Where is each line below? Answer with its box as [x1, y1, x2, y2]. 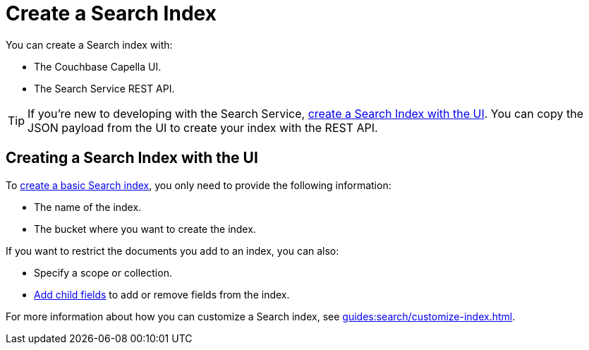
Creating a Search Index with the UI [6, 149, 258, 167]
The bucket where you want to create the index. [34, 222, 256, 235]
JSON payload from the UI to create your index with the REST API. [28, 120, 378, 135]
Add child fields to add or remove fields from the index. [34, 288, 290, 301]
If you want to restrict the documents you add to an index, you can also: [6, 244, 339, 257]
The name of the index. [34, 200, 142, 213]
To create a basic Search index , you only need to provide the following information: [6, 179, 391, 191]
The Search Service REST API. [34, 82, 175, 95]
